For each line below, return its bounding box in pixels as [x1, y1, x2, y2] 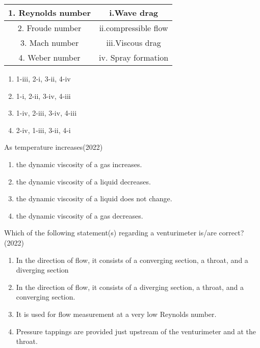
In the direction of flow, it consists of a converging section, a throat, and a [16, 254, 248, 265]
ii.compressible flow [99, 22, 168, 34]
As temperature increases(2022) [4, 142, 103, 152]
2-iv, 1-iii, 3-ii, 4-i [16, 124, 71, 135]
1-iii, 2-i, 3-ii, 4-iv [16, 73, 71, 84]
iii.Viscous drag [106, 37, 161, 48]
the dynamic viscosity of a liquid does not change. [16, 193, 172, 204]
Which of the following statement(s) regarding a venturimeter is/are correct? [4, 227, 244, 238]
